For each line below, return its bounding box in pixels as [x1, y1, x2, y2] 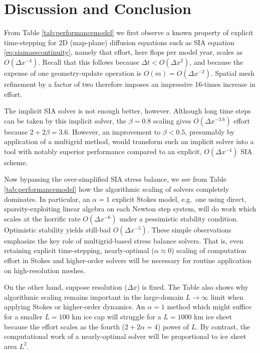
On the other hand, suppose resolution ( [4, 282, 127, 292]
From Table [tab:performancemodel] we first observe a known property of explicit [4, 27, 253, 38]
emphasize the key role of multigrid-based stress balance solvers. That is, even [4, 235, 243, 246]
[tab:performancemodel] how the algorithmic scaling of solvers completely [4, 184, 229, 194]
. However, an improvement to [68, 126, 161, 137]
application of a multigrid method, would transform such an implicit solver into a [4, 136, 254, 147]
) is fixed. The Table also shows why [137, 282, 248, 292]
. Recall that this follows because [38, 56, 139, 67]
